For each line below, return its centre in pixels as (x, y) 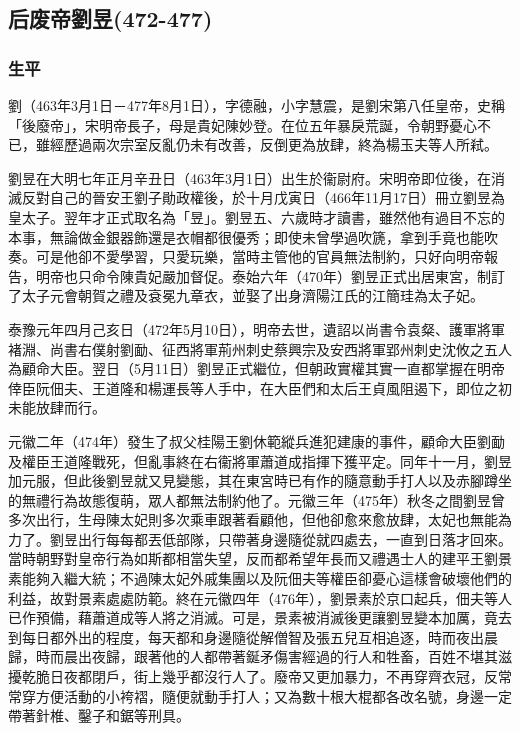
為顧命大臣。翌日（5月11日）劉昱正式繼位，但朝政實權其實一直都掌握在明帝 (256, 368)
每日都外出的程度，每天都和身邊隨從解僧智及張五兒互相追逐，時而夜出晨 (259, 636)
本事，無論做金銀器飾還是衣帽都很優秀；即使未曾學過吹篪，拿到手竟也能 (246, 236)
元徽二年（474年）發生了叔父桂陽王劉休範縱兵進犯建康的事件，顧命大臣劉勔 (256, 440)
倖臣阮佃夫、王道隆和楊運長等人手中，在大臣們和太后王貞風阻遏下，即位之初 (260, 387)
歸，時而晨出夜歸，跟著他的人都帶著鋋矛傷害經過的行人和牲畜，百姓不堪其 (253, 656)
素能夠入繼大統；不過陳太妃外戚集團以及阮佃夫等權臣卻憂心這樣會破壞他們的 (260, 578)
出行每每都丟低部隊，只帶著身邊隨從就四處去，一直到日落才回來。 (294, 538)
